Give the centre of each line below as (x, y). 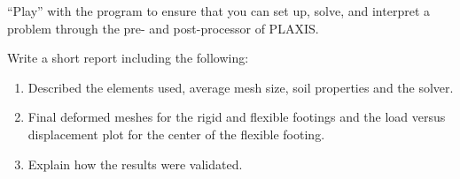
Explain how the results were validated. (135, 164)
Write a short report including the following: (128, 58)
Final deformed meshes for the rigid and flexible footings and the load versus (237, 117)
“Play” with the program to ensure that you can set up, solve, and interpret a (219, 11)
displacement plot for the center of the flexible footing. (176, 134)
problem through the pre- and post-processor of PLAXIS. (163, 28)
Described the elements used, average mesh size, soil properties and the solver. (241, 87)
